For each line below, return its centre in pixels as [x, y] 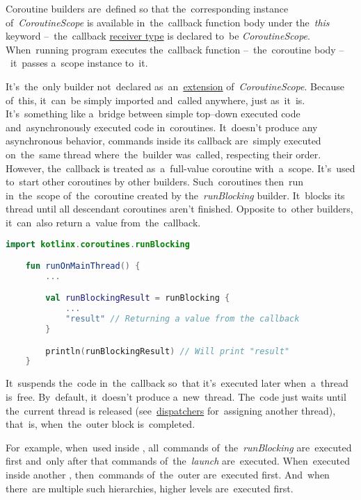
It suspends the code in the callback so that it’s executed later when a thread [177, 383]
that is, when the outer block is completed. [101, 424]
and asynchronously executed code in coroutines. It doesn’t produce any [162, 127]
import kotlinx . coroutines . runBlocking [98, 244]
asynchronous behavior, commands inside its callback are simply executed [163, 141]
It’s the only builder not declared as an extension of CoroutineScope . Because [175, 86]
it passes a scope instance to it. [79, 63]
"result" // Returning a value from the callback [182, 319]
